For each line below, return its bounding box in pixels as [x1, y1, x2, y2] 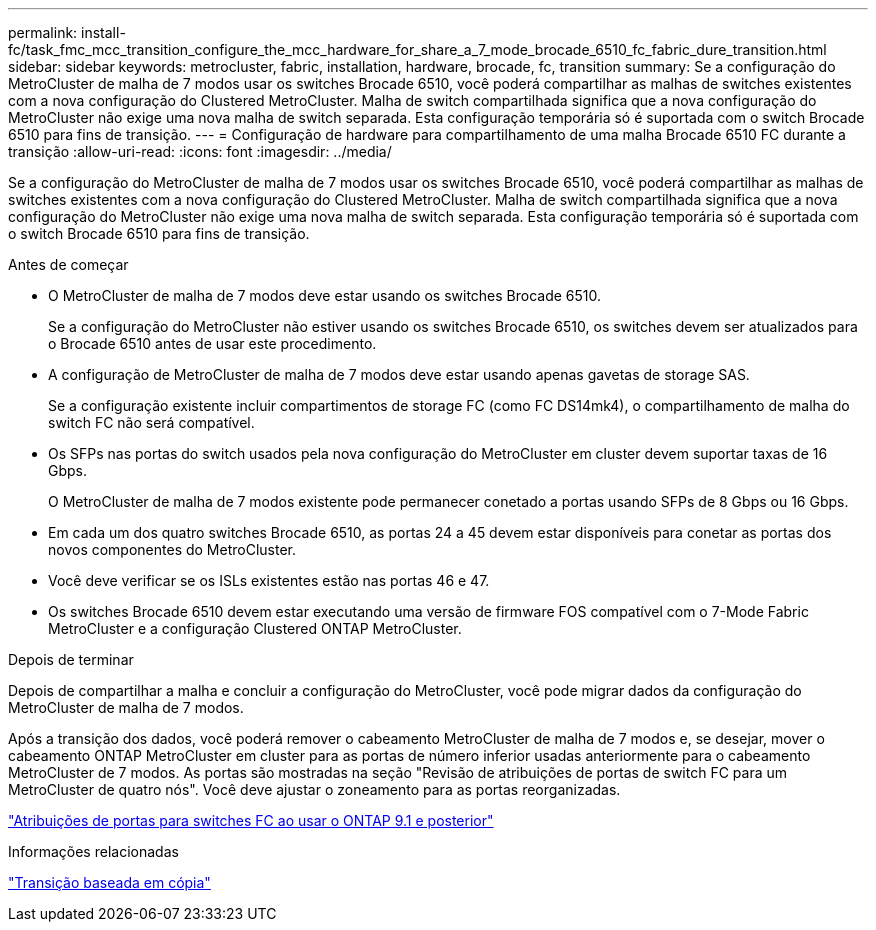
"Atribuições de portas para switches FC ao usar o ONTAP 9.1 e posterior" [8, 812, 494, 829]
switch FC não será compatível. [48, 414, 255, 431]
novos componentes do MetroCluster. [48, 541, 297, 558]
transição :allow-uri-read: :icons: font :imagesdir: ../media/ [8, 143, 392, 160]
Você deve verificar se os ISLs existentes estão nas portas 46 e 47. [48, 572, 490, 589]
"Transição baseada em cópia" [8, 874, 211, 891]
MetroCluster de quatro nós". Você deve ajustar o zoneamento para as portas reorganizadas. [8, 781, 621, 798]
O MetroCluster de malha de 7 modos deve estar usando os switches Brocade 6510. [48, 287, 602, 304]
